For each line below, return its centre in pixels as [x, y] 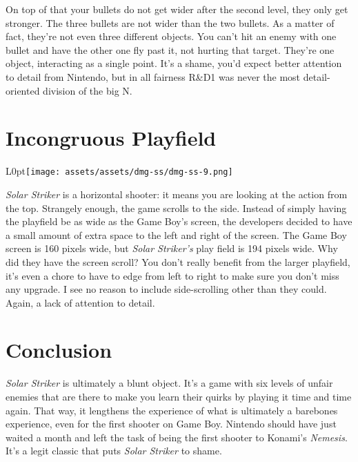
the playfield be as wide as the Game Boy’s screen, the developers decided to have [179, 221]
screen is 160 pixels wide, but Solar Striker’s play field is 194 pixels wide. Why [172, 248]
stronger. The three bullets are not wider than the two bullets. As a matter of [170, 22]
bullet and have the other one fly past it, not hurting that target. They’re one [170, 49]
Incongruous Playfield [111, 138]
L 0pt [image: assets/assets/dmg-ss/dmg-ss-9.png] [119, 171]
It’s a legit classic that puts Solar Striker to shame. [114, 451]
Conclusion [59, 350]
